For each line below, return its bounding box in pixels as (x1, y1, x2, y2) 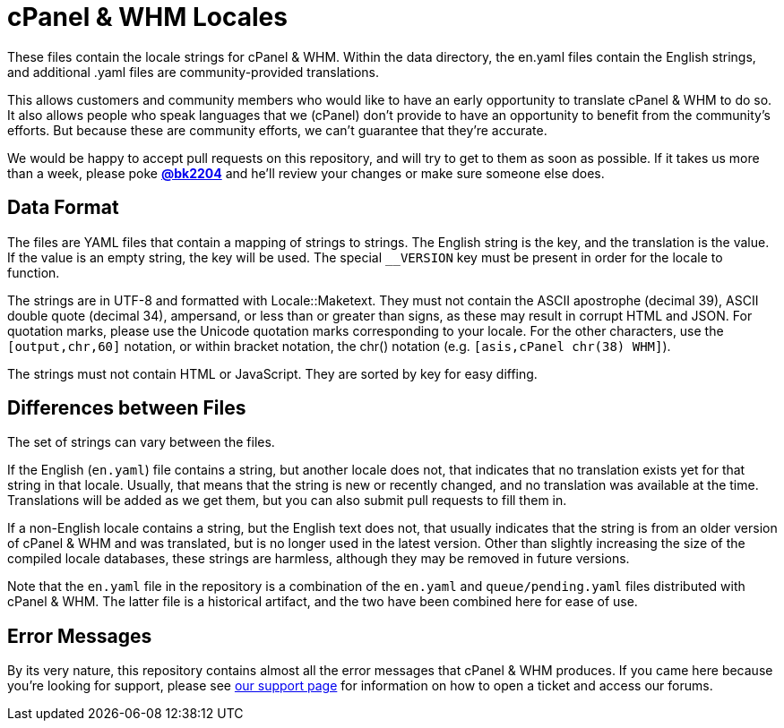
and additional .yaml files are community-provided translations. (7, 64, 379, 80)
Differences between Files (7, 397, 246, 420)
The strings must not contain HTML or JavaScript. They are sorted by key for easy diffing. (7, 365, 538, 381)
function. (7, 264, 60, 280)
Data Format (7, 196, 119, 219)
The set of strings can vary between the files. (7, 434, 275, 450)
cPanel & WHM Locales (7, 2, 288, 32)
